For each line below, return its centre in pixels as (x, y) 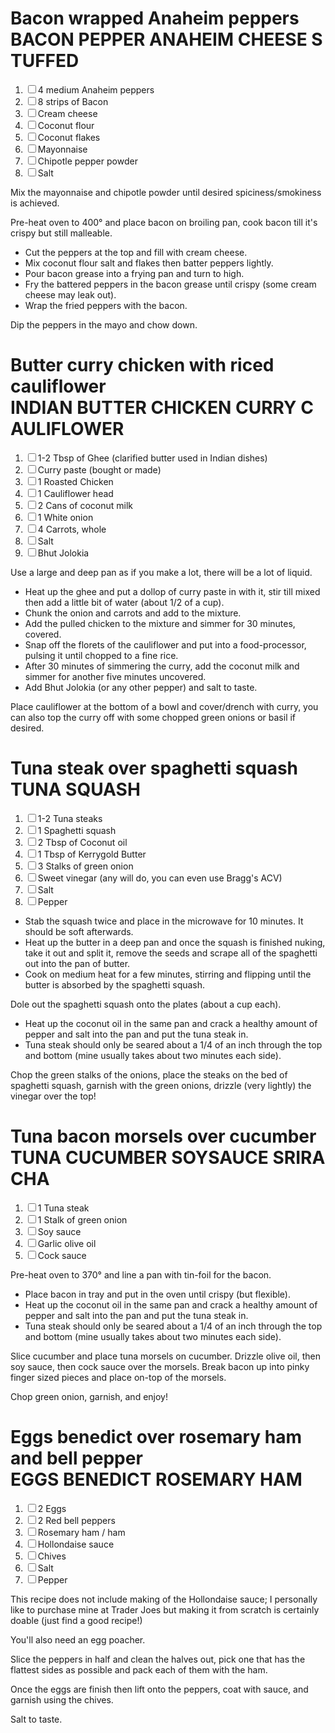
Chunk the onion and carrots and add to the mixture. (133, 613)
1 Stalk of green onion (82, 1219)
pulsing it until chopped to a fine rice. (101, 655)
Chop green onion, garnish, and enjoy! (89, 1396)
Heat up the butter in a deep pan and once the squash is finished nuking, (175, 942)
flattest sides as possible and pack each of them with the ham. (139, 1669)
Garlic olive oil (67, 1243)
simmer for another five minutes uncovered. (115, 676)
